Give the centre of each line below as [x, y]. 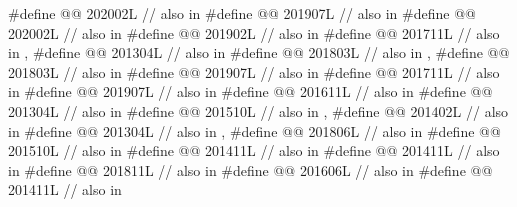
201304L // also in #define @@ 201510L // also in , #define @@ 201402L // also [258, 110]
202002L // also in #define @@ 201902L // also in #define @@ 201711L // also [254, 32]
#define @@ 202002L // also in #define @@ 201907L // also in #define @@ [242, 13]
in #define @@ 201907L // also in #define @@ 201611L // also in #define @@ [250, 91]
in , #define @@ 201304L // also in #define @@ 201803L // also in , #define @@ [259, 52]
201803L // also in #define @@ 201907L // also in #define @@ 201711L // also [254, 71]
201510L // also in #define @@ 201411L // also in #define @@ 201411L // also [254, 150]
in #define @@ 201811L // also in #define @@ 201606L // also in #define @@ [250, 169]
